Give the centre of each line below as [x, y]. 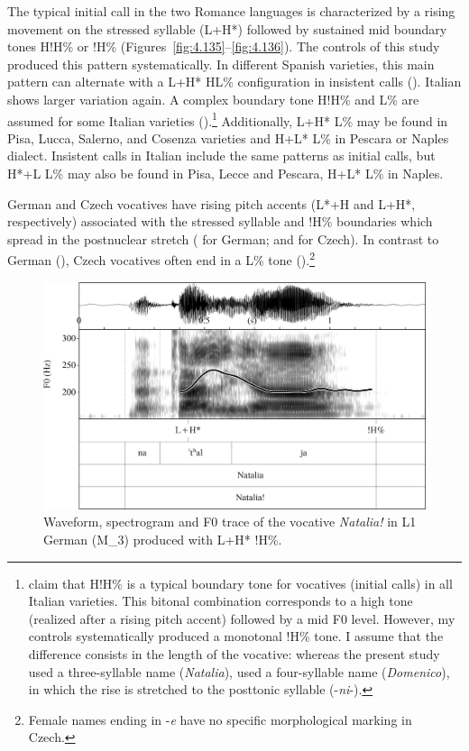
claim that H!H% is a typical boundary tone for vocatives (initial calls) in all [240, 583]
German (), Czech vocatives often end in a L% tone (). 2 [161, 259]
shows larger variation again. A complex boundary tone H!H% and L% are [213, 99]
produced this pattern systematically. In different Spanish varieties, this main [221, 64]
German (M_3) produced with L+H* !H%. [163, 539]
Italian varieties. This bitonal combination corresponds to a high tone [221, 601]
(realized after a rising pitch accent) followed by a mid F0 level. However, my [242, 618]
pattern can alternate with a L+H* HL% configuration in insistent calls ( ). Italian [234, 82]
